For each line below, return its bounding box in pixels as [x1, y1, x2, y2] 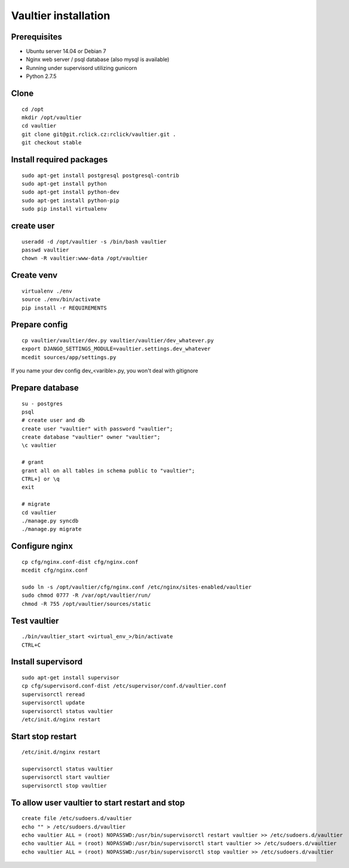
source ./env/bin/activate [22, 296, 101, 303]
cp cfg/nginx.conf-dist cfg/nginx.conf [22, 559, 139, 565]
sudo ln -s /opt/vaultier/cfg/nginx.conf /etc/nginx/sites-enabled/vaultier [22, 584, 252, 590]
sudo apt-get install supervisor [22, 674, 120, 681]
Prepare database [11, 383, 79, 393]
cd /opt [22, 105, 44, 113]
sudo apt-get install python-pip [22, 197, 120, 204]
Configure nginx [11, 541, 73, 551]
